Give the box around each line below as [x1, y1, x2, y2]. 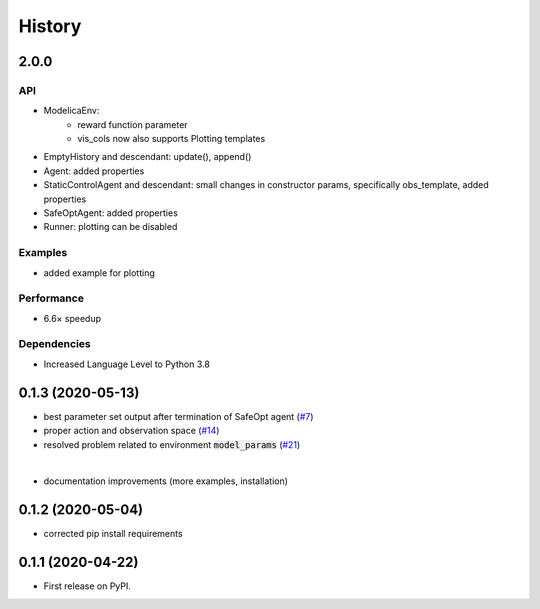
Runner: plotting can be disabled [43, 221, 178, 233]
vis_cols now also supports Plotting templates [77, 133, 266, 145]
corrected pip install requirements [43, 528, 184, 540]
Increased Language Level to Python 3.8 [43, 358, 210, 370]
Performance [18, 291, 85, 305]
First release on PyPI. [43, 580, 132, 592]
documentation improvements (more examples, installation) [43, 475, 289, 487]
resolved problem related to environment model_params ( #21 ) [43, 438, 301, 450]
